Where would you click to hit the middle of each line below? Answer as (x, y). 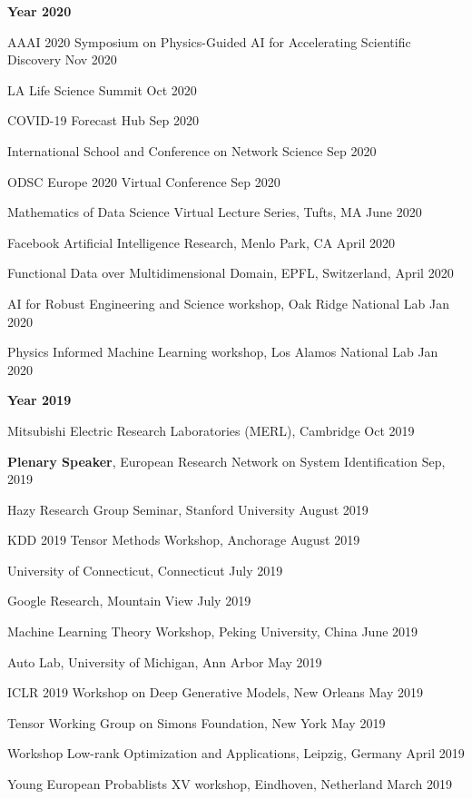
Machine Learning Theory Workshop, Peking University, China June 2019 (213, 631)
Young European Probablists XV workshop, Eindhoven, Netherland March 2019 (230, 784)
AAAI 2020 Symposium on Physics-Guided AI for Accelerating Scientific (209, 41)
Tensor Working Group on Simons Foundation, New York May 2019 (197, 722)
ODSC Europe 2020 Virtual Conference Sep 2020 (144, 181)
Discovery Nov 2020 (62, 59)
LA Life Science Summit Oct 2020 (102, 89)
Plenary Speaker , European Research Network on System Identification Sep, (226, 461)
